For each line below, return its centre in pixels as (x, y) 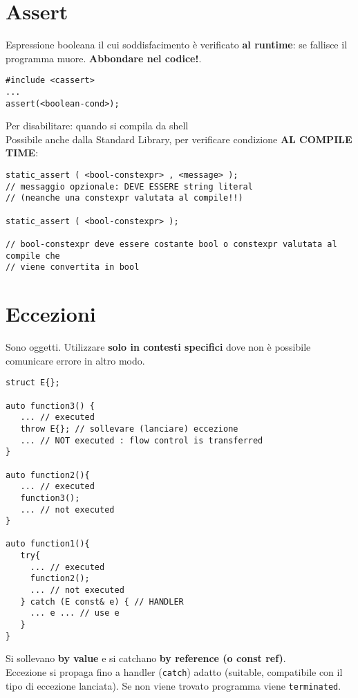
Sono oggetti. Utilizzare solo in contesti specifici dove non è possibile (158, 347)
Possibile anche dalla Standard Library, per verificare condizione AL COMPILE (179, 139)
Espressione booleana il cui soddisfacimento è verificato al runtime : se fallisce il (177, 45)
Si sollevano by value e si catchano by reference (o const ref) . (146, 658)
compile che (33, 256)
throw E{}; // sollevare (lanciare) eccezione (129, 429)
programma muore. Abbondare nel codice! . (104, 58)
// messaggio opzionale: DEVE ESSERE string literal (129, 186)
